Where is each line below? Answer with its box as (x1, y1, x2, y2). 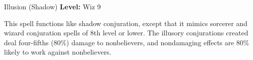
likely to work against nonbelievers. (4, 47, 112, 57)
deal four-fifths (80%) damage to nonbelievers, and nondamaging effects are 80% (4, 37, 250, 47)
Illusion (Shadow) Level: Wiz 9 (4, 1, 101, 11)
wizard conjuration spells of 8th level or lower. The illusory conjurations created (4, 28, 249, 38)
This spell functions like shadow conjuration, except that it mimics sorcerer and (4, 18, 248, 28)
